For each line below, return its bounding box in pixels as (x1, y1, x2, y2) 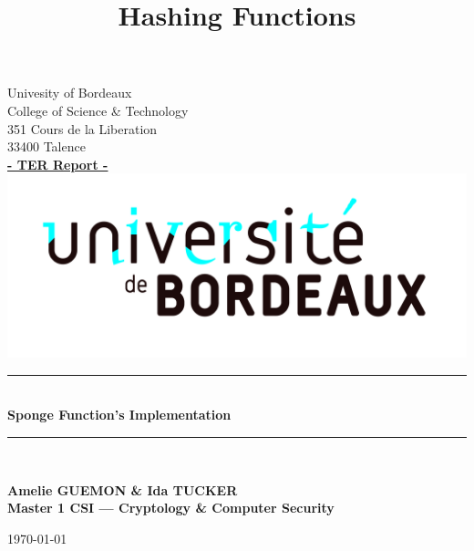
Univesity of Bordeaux (7, 83, 132, 102)
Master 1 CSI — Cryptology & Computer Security (7, 498, 335, 517)
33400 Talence (7, 137, 86, 156)
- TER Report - (7, 154, 108, 173)
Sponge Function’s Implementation (7, 405, 232, 424)
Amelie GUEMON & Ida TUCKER (7, 480, 238, 499)
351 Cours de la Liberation (7, 119, 158, 138)
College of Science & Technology (7, 100, 189, 120)
